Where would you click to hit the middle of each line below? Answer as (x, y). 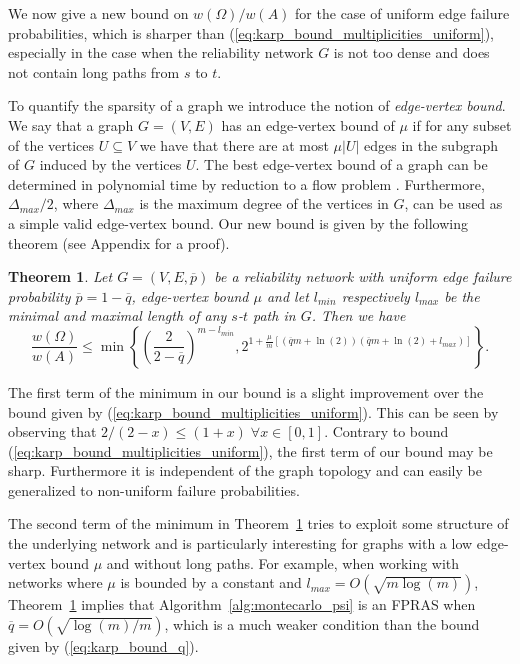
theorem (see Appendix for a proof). (119, 242)
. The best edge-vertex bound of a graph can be (341, 164)
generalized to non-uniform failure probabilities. (154, 489)
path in (274, 315)
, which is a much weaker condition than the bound (322, 623)
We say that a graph (71, 124)
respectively (375, 295)
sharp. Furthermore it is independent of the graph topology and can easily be (245, 470)
